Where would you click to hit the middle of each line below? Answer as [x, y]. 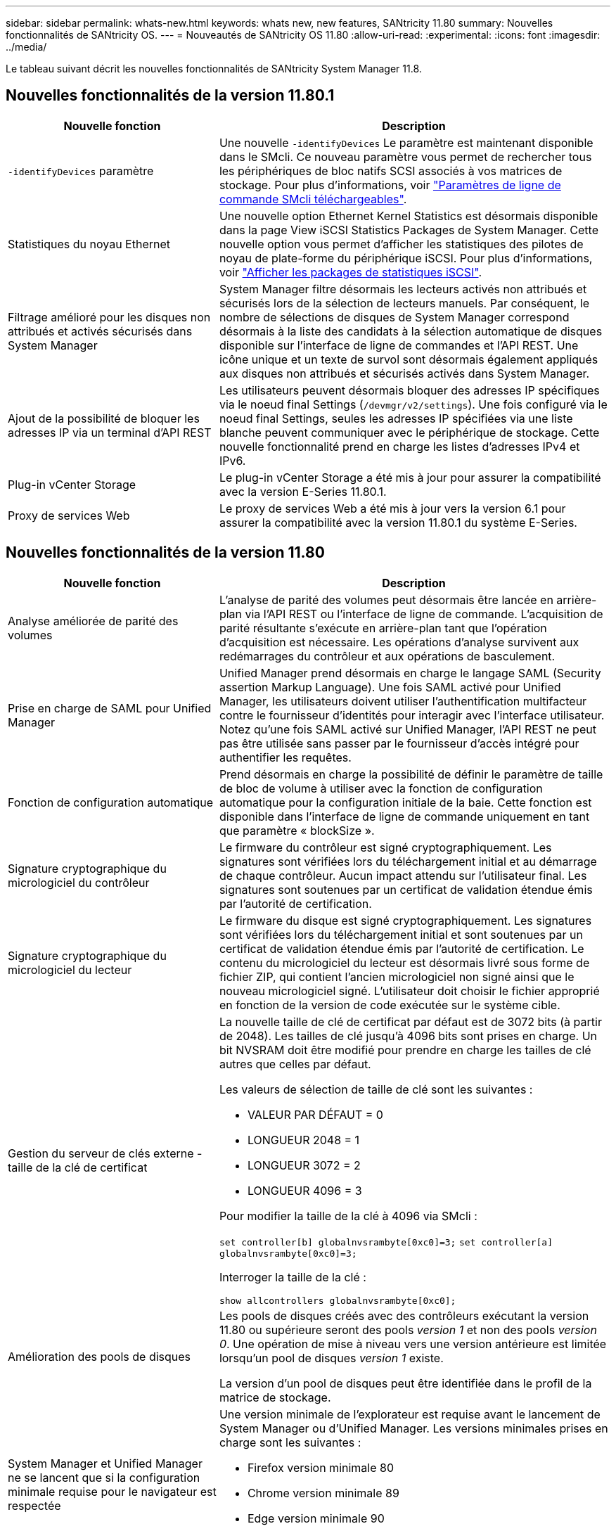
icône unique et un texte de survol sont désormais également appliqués [409, 359]
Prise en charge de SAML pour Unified [110, 708]
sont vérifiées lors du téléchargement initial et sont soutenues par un [401, 934]
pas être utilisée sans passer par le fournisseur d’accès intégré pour [399, 743]
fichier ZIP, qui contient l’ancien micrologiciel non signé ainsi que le [397, 976]
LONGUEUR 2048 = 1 [303, 1140]
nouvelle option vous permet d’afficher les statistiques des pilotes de [401, 244]
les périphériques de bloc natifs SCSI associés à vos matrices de [391, 171]
